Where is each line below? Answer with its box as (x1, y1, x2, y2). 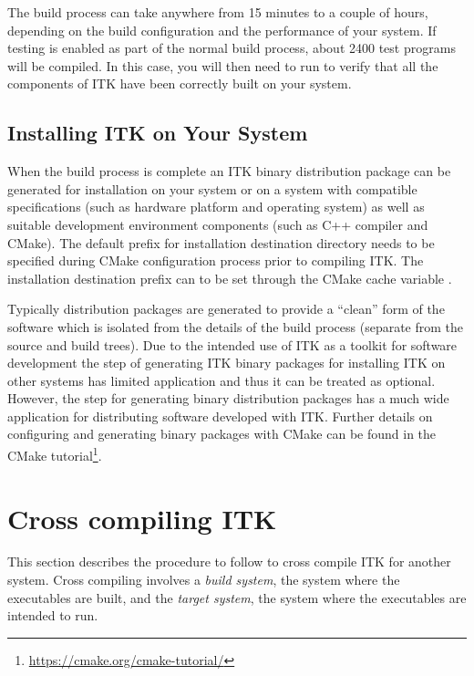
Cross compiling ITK (7, 499, 277, 536)
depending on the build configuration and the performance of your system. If (7, 20, 437, 39)
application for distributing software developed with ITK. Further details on (7, 406, 433, 425)
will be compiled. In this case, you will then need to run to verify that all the (7, 56, 438, 75)
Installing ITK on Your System (7, 119, 308, 147)
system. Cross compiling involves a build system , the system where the (7, 570, 400, 589)
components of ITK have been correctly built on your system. (7, 74, 352, 93)
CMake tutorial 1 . (7, 443, 102, 464)
